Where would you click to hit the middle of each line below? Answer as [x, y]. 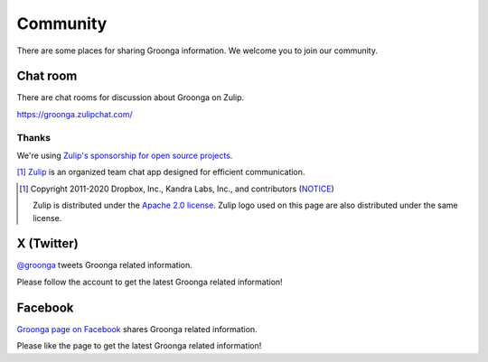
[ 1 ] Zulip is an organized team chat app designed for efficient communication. [161, 172]
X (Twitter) [47, 244]
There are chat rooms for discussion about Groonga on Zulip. [131, 97]
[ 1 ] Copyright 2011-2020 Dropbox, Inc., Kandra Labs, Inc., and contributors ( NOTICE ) [177, 189]
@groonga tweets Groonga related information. [105, 265]
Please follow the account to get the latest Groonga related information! [150, 282]
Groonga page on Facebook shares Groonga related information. [137, 329]
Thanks [34, 137]
